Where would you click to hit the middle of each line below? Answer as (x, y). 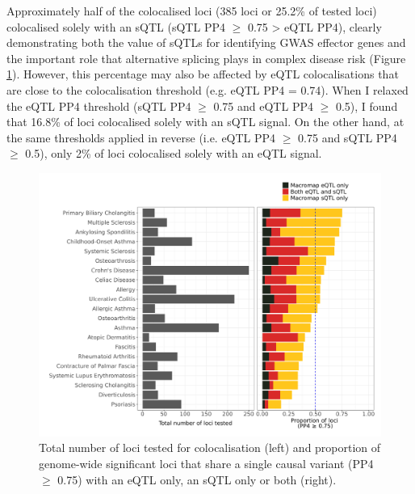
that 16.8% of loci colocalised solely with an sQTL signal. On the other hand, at (205, 122)
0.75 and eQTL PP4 (263, 106)
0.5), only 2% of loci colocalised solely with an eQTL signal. (174, 153)
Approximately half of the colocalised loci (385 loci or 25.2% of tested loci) (192, 11)
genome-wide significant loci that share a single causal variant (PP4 (206, 463)
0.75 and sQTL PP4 (348, 137)
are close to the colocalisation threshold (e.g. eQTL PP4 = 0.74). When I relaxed (207, 89)
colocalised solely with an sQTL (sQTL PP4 (116, 26)
